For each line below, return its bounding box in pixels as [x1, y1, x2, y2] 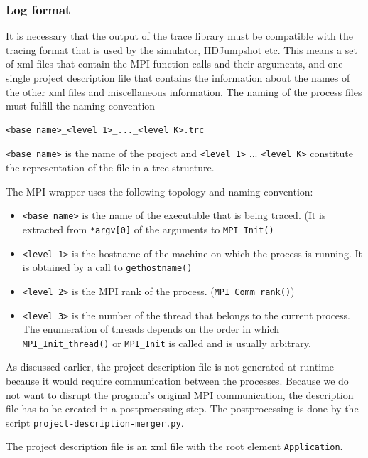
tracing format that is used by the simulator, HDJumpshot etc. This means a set [6, 42, 357, 57]
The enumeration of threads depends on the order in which [22, 321, 280, 336]
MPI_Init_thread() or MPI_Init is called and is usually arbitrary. [22, 335, 311, 350]
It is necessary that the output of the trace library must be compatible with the [6, 28, 353, 43]
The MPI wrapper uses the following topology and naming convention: [6, 183, 313, 198]
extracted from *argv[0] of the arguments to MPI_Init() [22, 221, 274, 236]
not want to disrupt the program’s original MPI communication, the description [6, 387, 354, 402]
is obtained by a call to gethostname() [22, 260, 193, 275]
